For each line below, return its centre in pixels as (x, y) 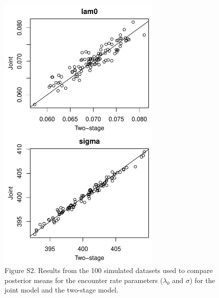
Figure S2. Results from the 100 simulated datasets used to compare (109, 270)
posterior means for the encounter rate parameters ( (84, 280)
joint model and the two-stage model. (61, 290)
